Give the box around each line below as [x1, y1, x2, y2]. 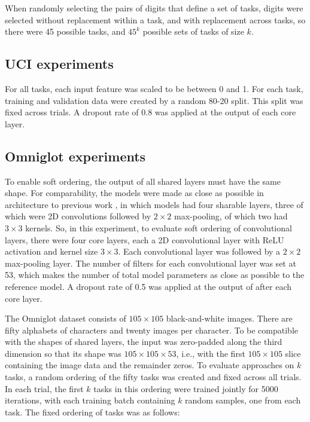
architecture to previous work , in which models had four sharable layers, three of [5, 198, 303, 210]
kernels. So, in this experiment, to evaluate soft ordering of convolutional [25, 221, 292, 234]
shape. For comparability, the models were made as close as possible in [5, 186, 264, 199]
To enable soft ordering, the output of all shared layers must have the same [5, 175, 281, 187]
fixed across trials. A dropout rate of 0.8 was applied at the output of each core [5, 106, 296, 118]
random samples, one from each [185, 394, 301, 406]
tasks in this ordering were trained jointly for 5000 [93, 382, 278, 395]
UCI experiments [5, 54, 114, 73]
